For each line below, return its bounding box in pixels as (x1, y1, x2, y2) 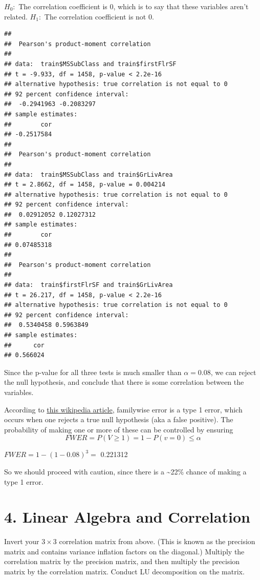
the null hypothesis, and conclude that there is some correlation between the (4, 377, 244, 387)
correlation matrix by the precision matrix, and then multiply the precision (4, 556, 240, 567)
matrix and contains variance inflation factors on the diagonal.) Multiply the (4, 546, 245, 556)
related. (4, 11, 28, 22)
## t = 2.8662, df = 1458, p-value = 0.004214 (4, 181, 165, 189)
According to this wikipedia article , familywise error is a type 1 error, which (4, 404, 243, 415)
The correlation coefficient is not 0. (44, 11, 154, 22)
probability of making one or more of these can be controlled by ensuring (4, 424, 233, 434)
